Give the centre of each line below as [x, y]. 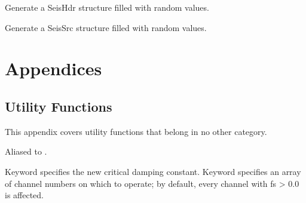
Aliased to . [26, 151]
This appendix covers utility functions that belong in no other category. [136, 131]
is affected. [25, 195]
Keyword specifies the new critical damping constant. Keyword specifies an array [153, 171]
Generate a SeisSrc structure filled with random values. [106, 27]
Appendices [53, 68]
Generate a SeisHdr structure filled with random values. [107, 7]
